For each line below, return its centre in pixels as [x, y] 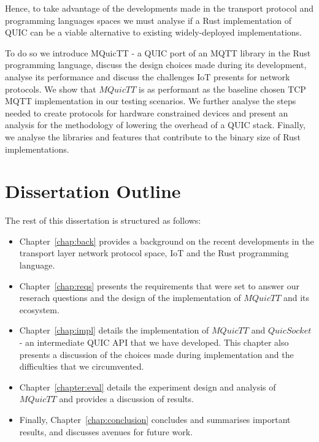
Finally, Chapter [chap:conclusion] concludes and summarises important [155, 419]
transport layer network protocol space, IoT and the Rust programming [154, 253]
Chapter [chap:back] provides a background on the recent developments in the [167, 241]
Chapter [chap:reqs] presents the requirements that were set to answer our [159, 285]
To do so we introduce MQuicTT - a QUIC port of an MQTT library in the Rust [158, 52]
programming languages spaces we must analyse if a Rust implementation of [148, 20]
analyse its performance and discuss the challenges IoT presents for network [148, 76]
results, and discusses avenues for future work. [106, 431]
